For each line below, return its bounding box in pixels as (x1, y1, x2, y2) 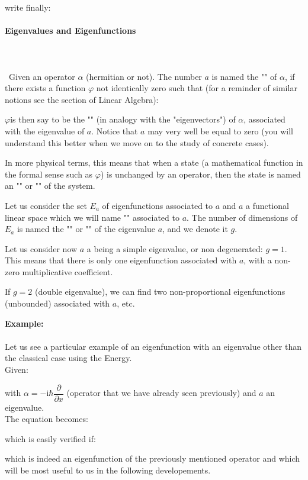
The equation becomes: (5, 413, 88, 425)
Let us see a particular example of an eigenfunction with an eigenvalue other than (5, 340, 301, 352)
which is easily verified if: (5, 432, 96, 444)
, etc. (117, 297, 135, 310)
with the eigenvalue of (5, 124, 85, 137)
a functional (246, 199, 289, 211)
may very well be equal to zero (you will (147, 124, 293, 137)
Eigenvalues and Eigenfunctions (5, 24, 136, 37)
